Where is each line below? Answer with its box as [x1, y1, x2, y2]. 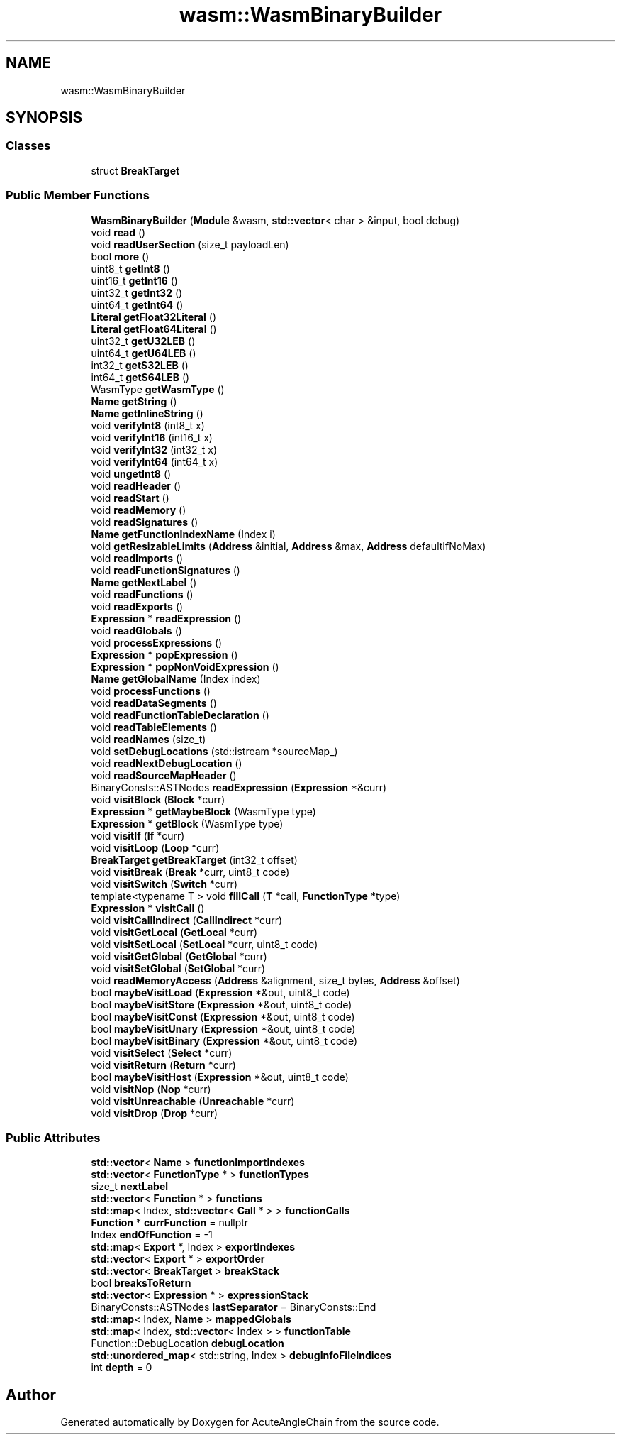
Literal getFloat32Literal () [91, 310, 216, 323]
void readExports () [91, 600, 184, 612]
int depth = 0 [91, 1361, 152, 1374]
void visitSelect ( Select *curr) [91, 1046, 233, 1059]
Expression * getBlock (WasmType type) [91, 817, 284, 830]
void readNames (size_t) [91, 732, 206, 745]
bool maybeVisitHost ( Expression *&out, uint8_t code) [91, 1070, 349, 1083]
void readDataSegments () [91, 696, 217, 709]
